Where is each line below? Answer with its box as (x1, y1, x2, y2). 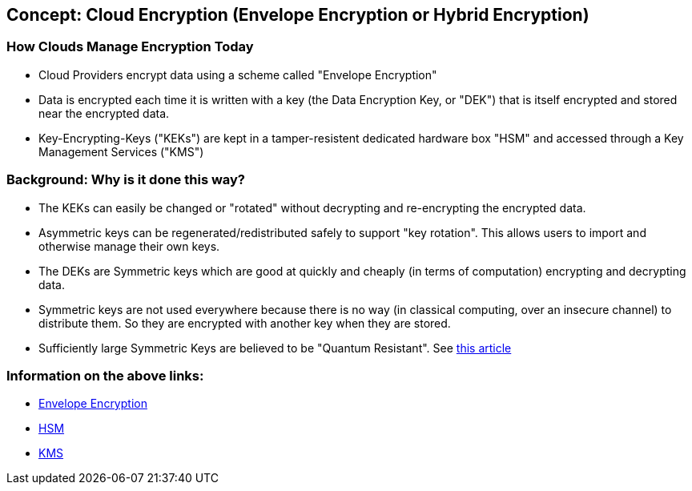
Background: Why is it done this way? (6, 171, 246, 188)
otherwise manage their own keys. (38, 239, 220, 253)
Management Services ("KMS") (38, 144, 204, 159)
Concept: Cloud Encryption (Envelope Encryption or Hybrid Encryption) (6, 5, 589, 25)
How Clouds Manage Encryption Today (6, 38, 254, 55)
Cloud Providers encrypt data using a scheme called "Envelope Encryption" (38, 67, 437, 82)
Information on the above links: (6, 367, 204, 384)
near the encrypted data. (38, 106, 170, 120)
